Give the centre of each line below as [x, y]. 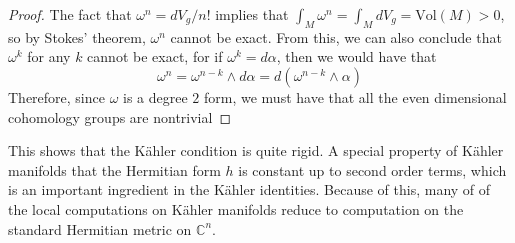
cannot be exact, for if [155, 56]
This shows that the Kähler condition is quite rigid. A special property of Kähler [256, 150]
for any [49, 56]
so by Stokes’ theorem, [77, 36]
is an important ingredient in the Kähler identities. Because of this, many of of [249, 189]
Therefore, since [56, 96]
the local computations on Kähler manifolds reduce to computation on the [236, 208]
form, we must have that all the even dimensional [355, 96]
